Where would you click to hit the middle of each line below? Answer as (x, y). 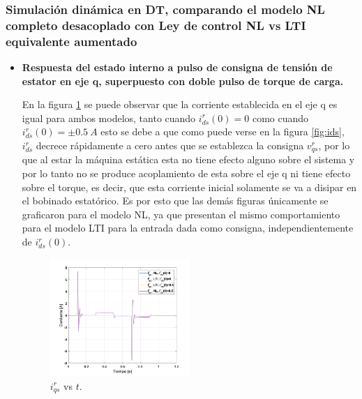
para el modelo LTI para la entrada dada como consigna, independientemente (188, 228)
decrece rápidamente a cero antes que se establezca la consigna (170, 145)
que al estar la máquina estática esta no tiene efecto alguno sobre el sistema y (188, 159)
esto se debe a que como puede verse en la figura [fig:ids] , (223, 131)
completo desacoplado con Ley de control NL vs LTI (156, 25)
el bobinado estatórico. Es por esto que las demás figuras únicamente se (175, 201)
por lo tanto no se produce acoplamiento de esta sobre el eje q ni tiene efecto (186, 173)
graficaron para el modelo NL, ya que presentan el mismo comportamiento (181, 214)
